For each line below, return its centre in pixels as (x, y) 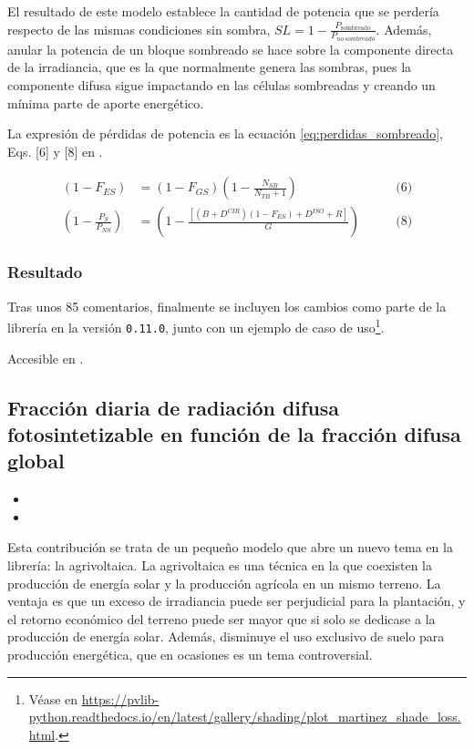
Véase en (53, 698)
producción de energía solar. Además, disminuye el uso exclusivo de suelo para (226, 636)
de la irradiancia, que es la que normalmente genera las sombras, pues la (210, 67)
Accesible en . (46, 358)
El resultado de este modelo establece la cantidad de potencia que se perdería (223, 11)
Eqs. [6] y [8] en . (55, 151)
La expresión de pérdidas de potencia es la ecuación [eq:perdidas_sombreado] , (225, 133)
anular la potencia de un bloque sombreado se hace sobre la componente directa (231, 49)
